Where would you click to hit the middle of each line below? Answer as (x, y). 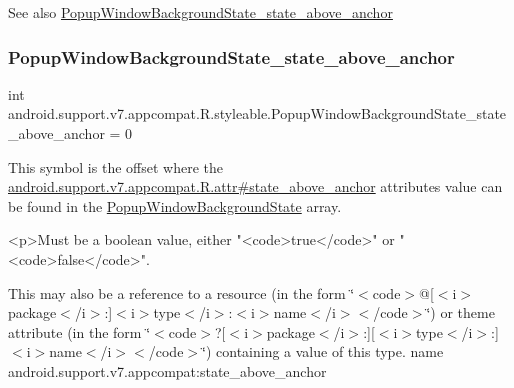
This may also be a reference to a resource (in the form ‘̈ (181, 292)
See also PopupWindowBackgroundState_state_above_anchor (200, 12)
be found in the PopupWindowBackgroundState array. (175, 205)
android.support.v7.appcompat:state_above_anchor (167, 370)
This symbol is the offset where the (115, 166)
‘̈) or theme (460, 312)
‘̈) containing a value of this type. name (323, 351)
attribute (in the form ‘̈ (79, 331)
